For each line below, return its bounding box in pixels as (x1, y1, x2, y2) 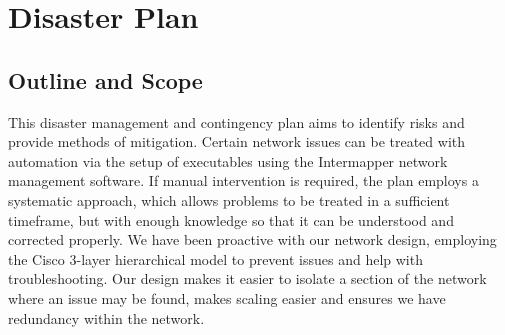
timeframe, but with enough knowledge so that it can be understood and (8, 209, 454, 230)
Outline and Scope (8, 64, 203, 95)
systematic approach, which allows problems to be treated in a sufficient (8, 189, 450, 210)
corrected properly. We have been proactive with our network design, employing (8, 229, 497, 250)
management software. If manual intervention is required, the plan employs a (8, 170, 479, 191)
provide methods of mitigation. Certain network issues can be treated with (8, 131, 466, 152)
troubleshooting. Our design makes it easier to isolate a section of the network (8, 268, 487, 289)
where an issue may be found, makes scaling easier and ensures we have (8, 287, 446, 308)
